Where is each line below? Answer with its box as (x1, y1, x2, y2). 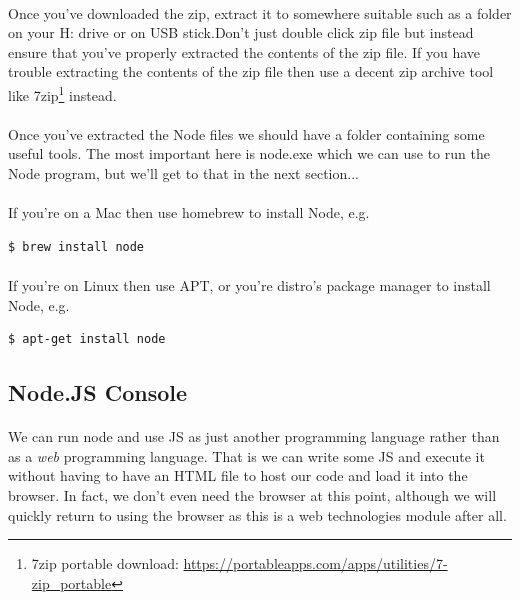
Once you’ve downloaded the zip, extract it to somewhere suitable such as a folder (8, 2, 512, 23)
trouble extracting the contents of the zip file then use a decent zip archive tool (8, 61, 494, 82)
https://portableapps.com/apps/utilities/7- (183, 553, 448, 574)
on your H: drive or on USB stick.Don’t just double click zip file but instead (8, 22, 474, 43)
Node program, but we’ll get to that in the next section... (8, 163, 359, 183)
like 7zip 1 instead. (8, 81, 117, 105)
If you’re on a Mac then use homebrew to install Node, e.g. (8, 202, 370, 223)
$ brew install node (8, 239, 145, 254)
